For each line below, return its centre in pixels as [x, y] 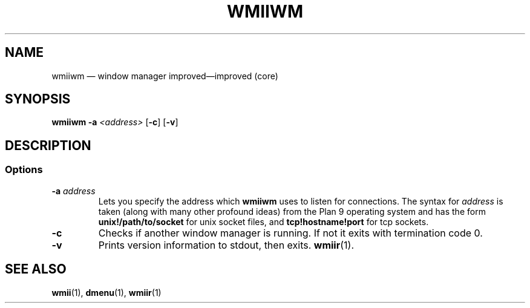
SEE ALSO [36, 269]
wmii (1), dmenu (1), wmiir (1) [106, 292]
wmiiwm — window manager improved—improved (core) [165, 76]
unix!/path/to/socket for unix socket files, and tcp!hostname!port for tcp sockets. [263, 221]
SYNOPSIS [38, 99]
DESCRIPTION [48, 145]
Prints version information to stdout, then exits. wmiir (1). [226, 245]
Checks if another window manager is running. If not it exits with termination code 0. [290, 233]
